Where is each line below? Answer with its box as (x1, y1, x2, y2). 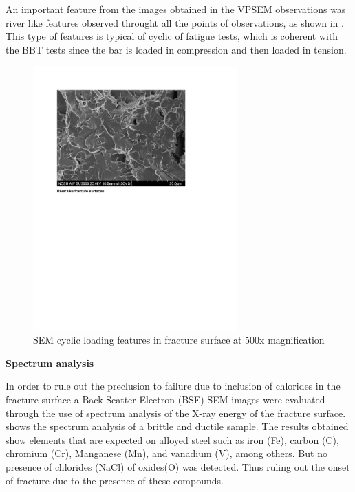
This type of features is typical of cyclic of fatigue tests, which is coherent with (6, 29, 338, 43)
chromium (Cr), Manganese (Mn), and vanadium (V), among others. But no (6, 446, 327, 460)
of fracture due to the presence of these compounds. (6, 473, 224, 487)
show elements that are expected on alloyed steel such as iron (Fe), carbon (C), (6, 432, 339, 447)
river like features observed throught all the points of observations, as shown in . (6, 15, 344, 30)
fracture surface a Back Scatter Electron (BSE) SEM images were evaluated (6, 392, 325, 406)
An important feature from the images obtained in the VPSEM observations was (6, 2, 346, 16)
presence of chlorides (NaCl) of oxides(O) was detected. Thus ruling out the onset (6, 459, 350, 473)
